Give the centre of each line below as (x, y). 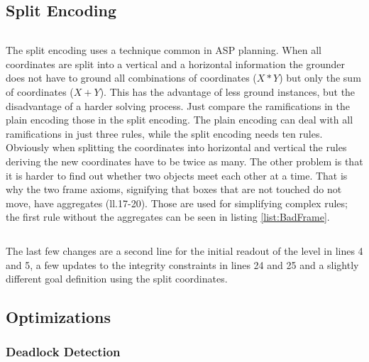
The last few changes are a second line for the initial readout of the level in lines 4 (184, 250)
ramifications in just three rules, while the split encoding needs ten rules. (164, 133)
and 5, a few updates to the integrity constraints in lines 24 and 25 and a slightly (182, 264)
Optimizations (59, 317)
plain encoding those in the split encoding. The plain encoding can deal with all (180, 120)
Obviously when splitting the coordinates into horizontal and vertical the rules (176, 147)
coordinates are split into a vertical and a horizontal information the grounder (176, 64)
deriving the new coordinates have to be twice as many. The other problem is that (184, 161)
